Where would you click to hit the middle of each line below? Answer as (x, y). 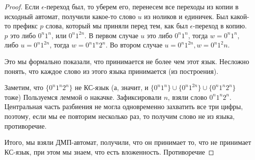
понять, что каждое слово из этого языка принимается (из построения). (112, 71)
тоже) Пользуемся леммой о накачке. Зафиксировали (83, 97)
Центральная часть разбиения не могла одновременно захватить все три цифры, (124, 106)
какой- (240, 16)
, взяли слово (188, 97)
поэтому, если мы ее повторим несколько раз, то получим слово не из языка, (120, 116)
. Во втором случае (134, 45)
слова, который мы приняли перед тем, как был (117, 26)
